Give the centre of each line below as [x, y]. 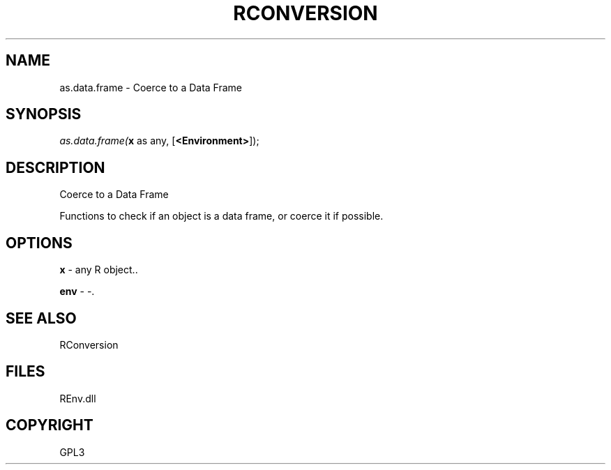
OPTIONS [39, 243]
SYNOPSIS [44, 114]
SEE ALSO [41, 318]
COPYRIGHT [50, 425]
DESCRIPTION [55, 167]
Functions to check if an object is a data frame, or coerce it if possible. [221, 216]
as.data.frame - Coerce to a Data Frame [151, 87]
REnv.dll [78, 398]
